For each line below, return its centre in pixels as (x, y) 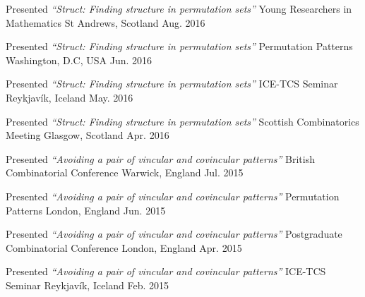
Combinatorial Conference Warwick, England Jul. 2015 (125, 172)
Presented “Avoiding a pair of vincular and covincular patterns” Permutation (173, 196)
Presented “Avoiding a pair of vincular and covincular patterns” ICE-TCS (166, 271)
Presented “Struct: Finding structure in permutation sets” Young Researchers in (179, 8)
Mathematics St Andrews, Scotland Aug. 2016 (106, 22)
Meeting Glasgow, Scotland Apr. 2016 (88, 135)
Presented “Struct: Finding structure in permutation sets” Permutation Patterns (179, 46)
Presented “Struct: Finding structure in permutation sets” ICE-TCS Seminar (172, 84)
